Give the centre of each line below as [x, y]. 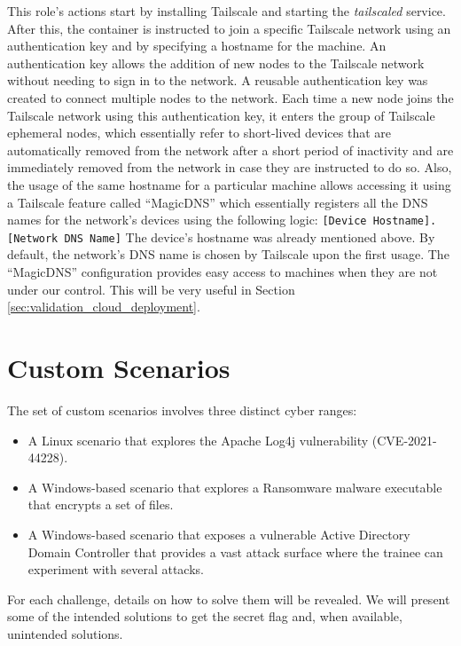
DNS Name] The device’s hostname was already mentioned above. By [250, 236]
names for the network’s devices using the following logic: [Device [187, 220]
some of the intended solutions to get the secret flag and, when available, [205, 616]
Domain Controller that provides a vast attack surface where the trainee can [235, 551]
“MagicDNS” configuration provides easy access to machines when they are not [223, 272]
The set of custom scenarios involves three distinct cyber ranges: [182, 410]
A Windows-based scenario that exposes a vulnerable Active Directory [219, 534]
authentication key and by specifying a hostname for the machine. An [197, 46]
